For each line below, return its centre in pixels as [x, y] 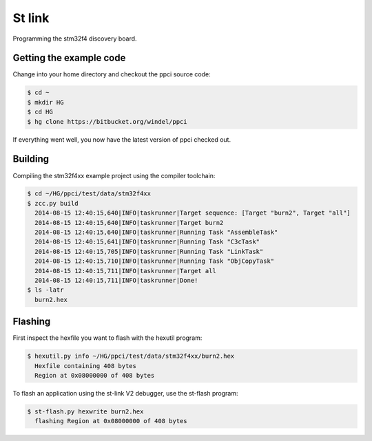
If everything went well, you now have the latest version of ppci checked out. [122, 139]
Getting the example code [69, 58]
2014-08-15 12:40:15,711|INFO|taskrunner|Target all [125, 271]
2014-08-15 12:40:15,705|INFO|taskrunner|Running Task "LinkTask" [149, 251]
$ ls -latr [45, 290]
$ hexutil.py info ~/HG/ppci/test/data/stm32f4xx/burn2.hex [131, 356]
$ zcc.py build [53, 203]
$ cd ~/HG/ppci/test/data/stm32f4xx [89, 194]
